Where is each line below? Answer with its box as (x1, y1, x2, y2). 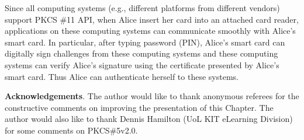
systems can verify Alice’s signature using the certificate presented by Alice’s (5, 58, 279, 71)
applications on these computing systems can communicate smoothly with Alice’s (5, 24, 296, 37)
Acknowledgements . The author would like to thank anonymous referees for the (5, 90, 299, 102)
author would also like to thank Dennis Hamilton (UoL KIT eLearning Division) (5, 113, 293, 125)
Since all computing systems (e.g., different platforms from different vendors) (5, 2, 280, 13)
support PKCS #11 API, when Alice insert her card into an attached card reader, (5, 13, 299, 25)
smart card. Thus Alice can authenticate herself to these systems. (5, 70, 239, 82)
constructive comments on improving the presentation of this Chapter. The (5, 101, 274, 113)
